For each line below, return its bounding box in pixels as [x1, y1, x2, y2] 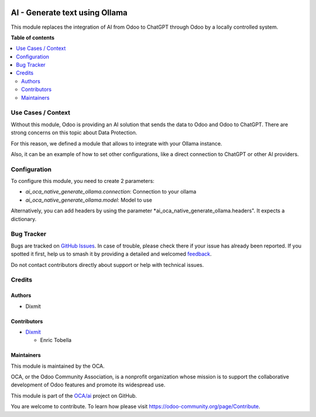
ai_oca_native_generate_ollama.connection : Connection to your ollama [25, 188, 197, 195]
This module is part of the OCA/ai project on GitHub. [11, 392, 138, 399]
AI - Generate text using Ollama [11, 8, 128, 18]
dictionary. [11, 215, 37, 222]
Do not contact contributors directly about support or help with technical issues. [11, 261, 204, 268]
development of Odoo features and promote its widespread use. [11, 381, 166, 388]
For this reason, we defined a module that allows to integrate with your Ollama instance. [11, 140, 222, 147]
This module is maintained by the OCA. [11, 362, 105, 369]
